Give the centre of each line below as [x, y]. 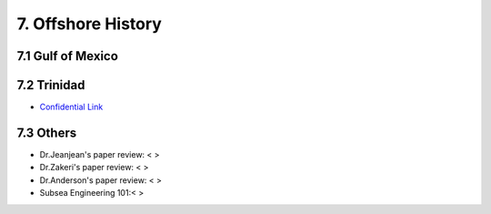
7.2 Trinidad [51, 85]
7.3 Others [47, 132]
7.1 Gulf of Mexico [67, 56]
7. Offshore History [90, 24]
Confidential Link [71, 107]
